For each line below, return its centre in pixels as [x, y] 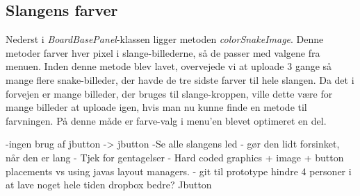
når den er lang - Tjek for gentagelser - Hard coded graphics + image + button [175, 157]
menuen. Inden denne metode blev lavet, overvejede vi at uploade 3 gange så [169, 66]
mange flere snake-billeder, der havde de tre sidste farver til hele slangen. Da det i [180, 79]
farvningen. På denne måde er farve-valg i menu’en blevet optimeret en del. [166, 120]
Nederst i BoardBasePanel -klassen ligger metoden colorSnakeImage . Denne [165, 39]
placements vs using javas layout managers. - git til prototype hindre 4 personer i [179, 171]
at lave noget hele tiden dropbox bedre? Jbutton [109, 185]
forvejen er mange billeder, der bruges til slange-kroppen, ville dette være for [169, 93]
